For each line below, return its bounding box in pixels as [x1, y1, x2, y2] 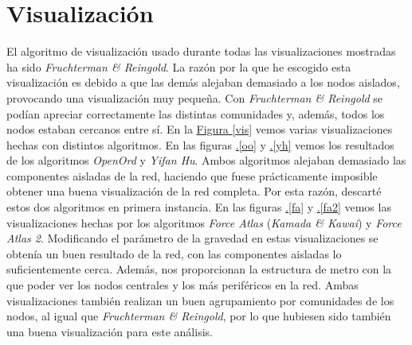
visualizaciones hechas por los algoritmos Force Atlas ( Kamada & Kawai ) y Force [6, 214, 402, 231]
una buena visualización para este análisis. [6, 323, 213, 339]
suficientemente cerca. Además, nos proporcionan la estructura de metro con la [6, 261, 392, 277]
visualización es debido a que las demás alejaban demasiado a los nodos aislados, [6, 74, 400, 91]
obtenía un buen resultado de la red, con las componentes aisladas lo [6, 245, 342, 262]
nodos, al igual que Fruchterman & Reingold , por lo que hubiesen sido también [6, 308, 391, 324]
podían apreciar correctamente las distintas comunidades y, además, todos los [6, 105, 385, 122]
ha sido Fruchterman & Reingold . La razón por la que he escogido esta [6, 58, 351, 75]
